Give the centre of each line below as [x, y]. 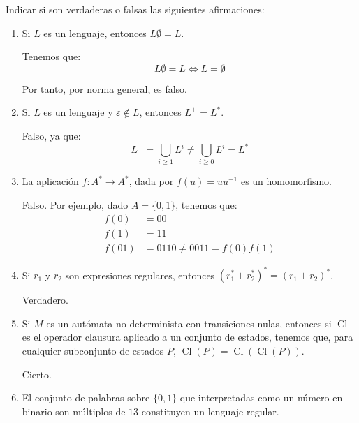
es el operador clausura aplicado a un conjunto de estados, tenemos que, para [188, 337]
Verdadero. [45, 300]
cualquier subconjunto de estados [93, 350]
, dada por [151, 181]
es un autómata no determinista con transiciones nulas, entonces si [189, 323]
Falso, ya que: [51, 135]
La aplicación [50, 181]
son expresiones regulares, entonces [140, 275]
